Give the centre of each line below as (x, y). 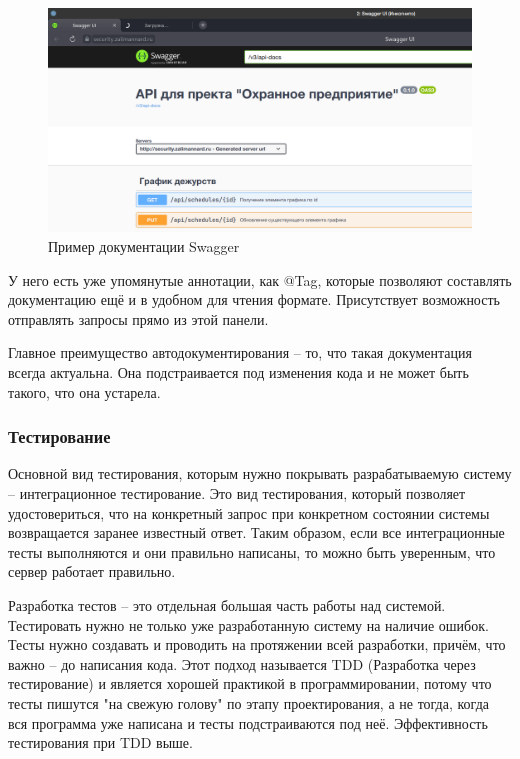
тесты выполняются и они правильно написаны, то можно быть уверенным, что (252, 551)
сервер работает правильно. (92, 571)
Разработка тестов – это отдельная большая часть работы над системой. (227, 604)
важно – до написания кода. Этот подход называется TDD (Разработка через (242, 663)
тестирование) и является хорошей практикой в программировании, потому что (250, 683)
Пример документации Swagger (144, 246)
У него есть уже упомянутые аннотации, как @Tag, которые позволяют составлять (260, 279)
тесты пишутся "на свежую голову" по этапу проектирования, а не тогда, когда (248, 702)
